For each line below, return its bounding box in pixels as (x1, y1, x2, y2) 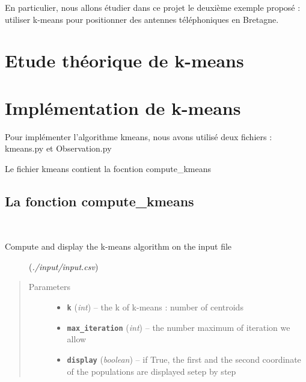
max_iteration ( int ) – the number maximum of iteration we (67, 321, 290, 333)
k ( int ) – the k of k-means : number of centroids (67, 301, 243, 313)
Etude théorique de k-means (5, 48, 244, 73)
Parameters (28, 280, 70, 293)
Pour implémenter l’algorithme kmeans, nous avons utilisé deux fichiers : (5, 130, 272, 143)
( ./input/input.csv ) (29, 260, 99, 273)
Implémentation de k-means (5, 95, 241, 120)
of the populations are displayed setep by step (67, 365, 236, 377)
